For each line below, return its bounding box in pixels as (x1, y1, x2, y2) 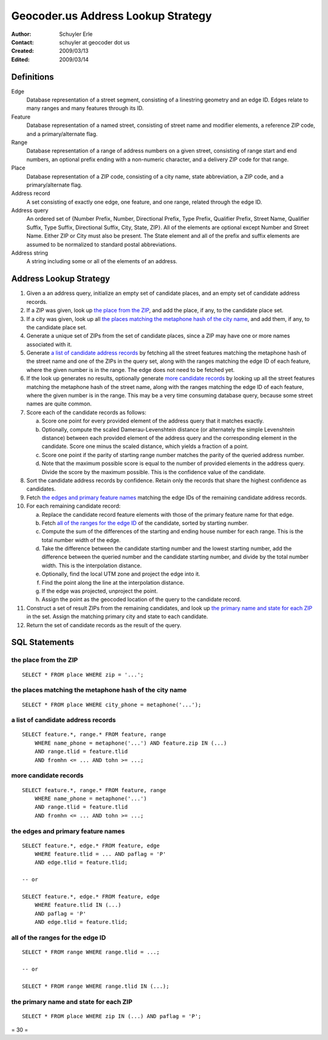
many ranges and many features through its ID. (26, 105, 144, 112)
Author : (11, 30, 32, 38)
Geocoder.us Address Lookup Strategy (11, 9, 212, 22)
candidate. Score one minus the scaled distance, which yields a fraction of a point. (41, 443, 249, 450)
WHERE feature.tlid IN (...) (34, 901, 121, 909)
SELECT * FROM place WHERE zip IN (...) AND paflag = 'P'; (22, 1013, 202, 1019)
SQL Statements (11, 637, 74, 647)
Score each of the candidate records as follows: (26, 408, 147, 416)
